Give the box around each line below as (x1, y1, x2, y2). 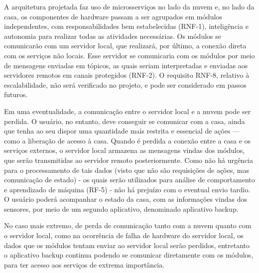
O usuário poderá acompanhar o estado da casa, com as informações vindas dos (4, 194, 247, 204)
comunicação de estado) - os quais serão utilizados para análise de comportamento (4, 174, 255, 185)
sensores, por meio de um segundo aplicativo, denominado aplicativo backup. (4, 203, 239, 214)
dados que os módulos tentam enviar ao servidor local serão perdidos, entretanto (4, 240, 250, 250)
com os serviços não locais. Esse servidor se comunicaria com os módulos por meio (4, 50, 255, 60)
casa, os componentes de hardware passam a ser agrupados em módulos (4, 11, 222, 21)
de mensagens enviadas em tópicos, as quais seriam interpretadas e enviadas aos (4, 60, 248, 70)
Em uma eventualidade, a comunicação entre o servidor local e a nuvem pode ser (4, 106, 251, 116)
